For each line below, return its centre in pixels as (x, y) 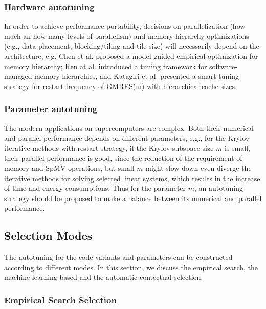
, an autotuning (219, 188)
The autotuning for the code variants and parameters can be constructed (118, 257)
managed (18, 76)
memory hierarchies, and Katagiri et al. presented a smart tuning (137, 76)
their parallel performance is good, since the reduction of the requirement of (123, 158)
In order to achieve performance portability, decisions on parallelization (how (125, 26)
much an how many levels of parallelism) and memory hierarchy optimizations (127, 36)
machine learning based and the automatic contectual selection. (104, 277)
